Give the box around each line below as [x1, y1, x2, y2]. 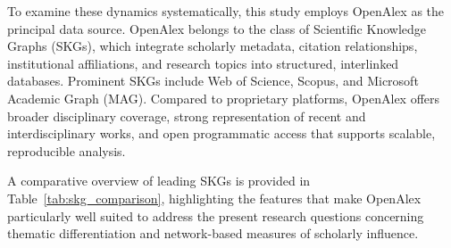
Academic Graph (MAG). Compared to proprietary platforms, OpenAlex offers [7, 88, 440, 107]
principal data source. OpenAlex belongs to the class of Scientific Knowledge [7, 19, 426, 37]
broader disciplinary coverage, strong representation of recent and [7, 106, 366, 125]
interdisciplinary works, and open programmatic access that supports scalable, [7, 124, 436, 143]
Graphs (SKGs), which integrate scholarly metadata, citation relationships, [7, 37, 418, 55]
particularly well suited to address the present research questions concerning [7, 206, 424, 225]
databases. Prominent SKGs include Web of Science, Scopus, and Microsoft [7, 71, 419, 90]
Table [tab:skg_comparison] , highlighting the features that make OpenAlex [7, 188, 422, 207]
